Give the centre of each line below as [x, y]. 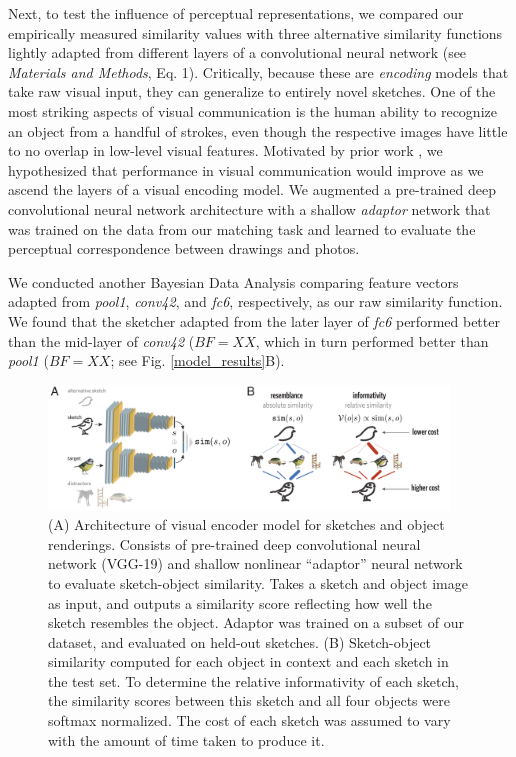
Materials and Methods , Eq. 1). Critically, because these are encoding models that [258, 71]
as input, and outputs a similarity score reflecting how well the [240, 602]
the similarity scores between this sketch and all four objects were [249, 700]
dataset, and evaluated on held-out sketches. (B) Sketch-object [240, 641]
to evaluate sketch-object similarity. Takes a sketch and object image [258, 582]
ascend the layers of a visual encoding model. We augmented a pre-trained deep [252, 189]
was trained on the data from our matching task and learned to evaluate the [242, 228]
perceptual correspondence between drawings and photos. [184, 248]
